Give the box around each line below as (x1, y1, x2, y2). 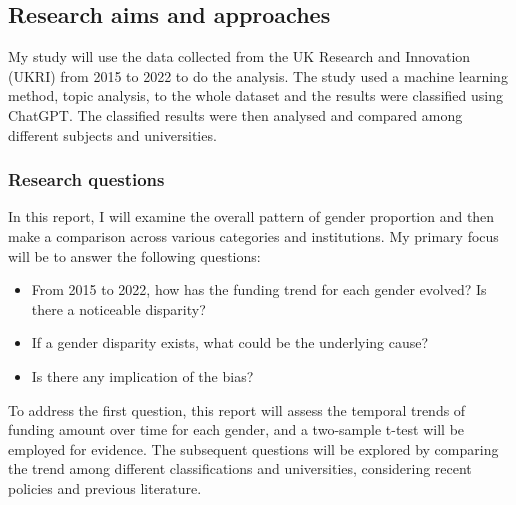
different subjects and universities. (8, 124, 217, 145)
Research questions (8, 167, 165, 192)
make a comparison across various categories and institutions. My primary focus (8, 225, 499, 246)
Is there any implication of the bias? (31, 365, 254, 386)
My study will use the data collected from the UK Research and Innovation (8, 46, 471, 67)
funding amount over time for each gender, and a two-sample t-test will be (8, 419, 465, 440)
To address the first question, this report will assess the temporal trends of (8, 399, 466, 420)
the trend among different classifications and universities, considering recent (8, 458, 472, 479)
